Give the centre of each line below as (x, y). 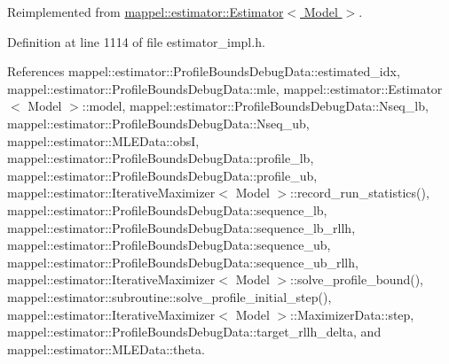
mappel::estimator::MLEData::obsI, (103, 140)
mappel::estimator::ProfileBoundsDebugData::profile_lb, (161, 158)
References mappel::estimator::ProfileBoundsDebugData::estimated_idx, (204, 71)
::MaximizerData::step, (352, 314)
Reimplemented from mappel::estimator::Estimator (146, 12)
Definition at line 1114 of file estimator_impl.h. (136, 41)
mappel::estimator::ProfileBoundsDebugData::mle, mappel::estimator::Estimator (225, 88)
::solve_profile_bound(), (357, 279)
